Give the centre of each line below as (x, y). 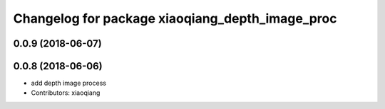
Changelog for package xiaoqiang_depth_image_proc (175, 18)
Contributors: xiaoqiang (66, 93)
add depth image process (69, 83)
